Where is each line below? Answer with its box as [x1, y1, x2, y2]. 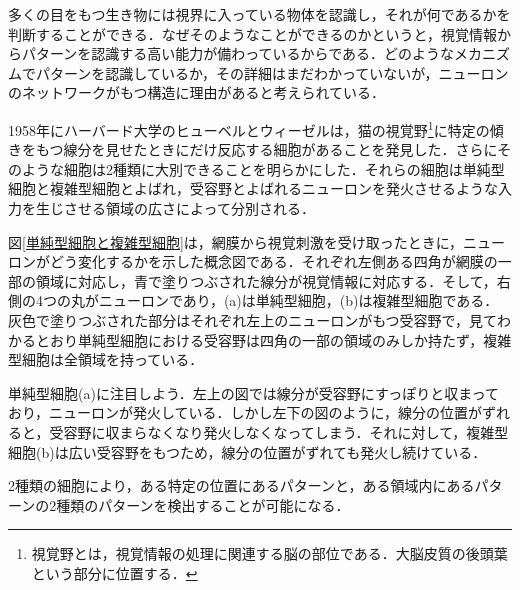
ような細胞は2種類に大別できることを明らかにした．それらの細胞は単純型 [21, 158, 505, 179]
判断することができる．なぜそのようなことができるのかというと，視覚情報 [8, 23, 497, 44]
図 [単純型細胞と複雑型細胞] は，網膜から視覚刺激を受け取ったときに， [8, 231, 464, 252]
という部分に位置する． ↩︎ [31, 562, 198, 583]
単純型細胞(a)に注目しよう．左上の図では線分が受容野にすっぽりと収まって [8, 382, 500, 403]
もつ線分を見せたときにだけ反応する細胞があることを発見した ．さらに [35, 139, 498, 160]
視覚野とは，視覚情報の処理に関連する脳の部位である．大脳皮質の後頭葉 [31, 543, 508, 564]
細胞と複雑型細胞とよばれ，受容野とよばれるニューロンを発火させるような [8, 178, 498, 199]
